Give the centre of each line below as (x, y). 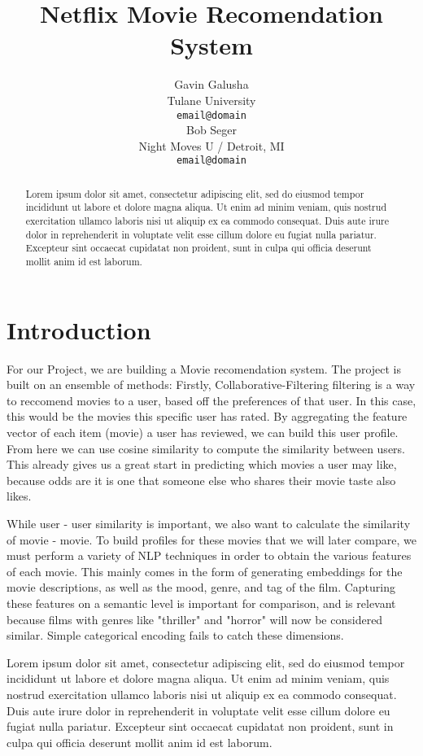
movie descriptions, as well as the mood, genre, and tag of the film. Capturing (201, 587)
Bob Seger (211, 130)
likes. (19, 496)
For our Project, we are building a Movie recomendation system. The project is (204, 368)
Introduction (79, 329)
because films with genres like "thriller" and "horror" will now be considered (195, 619)
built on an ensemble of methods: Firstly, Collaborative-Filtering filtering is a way (211, 385)
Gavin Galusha (211, 84)
